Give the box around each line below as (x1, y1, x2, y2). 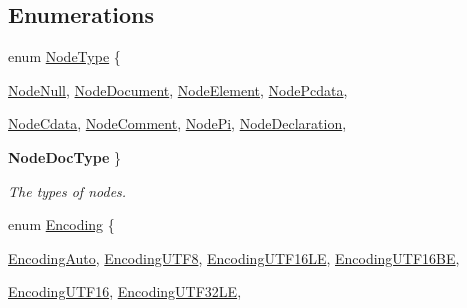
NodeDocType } (8, 146, 122, 167)
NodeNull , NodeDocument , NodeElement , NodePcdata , (8, 79, 348, 100)
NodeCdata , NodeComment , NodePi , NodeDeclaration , (8, 113, 347, 134)
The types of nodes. (8, 180, 127, 201)
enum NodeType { (8, 46, 121, 67)
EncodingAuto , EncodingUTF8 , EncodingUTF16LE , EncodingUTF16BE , (8, 247, 460, 268)
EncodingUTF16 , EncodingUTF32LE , (8, 281, 242, 302)
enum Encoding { (8, 214, 115, 235)
